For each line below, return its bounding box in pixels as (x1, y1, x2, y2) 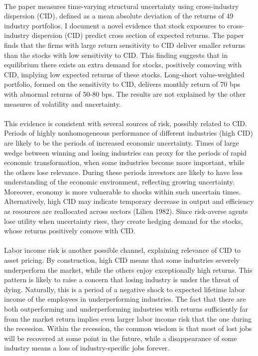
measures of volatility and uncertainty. (4, 98, 121, 109)
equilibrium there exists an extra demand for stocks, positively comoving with (4, 59, 242, 70)
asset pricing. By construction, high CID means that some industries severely (4, 255, 240, 265)
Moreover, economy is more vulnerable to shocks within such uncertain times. (4, 186, 241, 196)
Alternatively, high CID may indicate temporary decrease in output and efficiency (4, 196, 254, 206)
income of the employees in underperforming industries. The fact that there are (4, 294, 246, 304)
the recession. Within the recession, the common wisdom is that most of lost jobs (4, 323, 252, 334)
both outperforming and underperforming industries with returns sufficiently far (4, 304, 248, 314)
